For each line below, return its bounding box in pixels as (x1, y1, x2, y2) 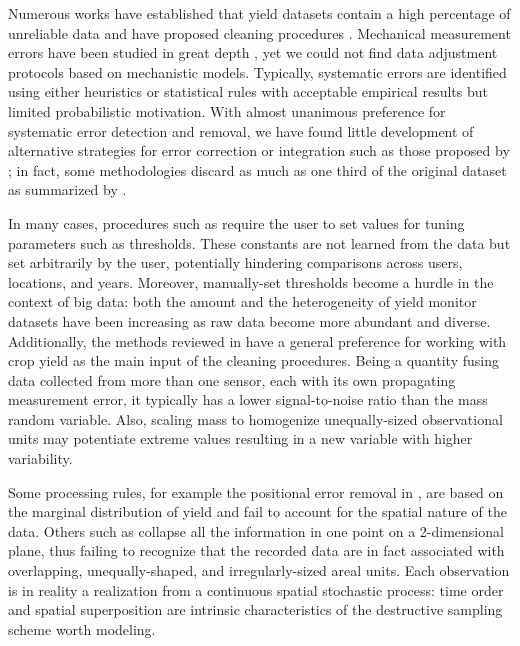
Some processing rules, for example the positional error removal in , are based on (8, 481, 504, 502)
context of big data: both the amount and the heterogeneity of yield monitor (8, 291, 477, 312)
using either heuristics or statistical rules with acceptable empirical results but (8, 81, 488, 102)
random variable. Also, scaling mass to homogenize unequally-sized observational (8, 408, 503, 429)
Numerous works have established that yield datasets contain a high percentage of (8, 3, 511, 23)
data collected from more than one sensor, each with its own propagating (8, 369, 456, 390)
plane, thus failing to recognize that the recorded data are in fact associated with (8, 540, 505, 561)
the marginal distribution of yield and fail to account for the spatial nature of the (8, 501, 507, 522)
